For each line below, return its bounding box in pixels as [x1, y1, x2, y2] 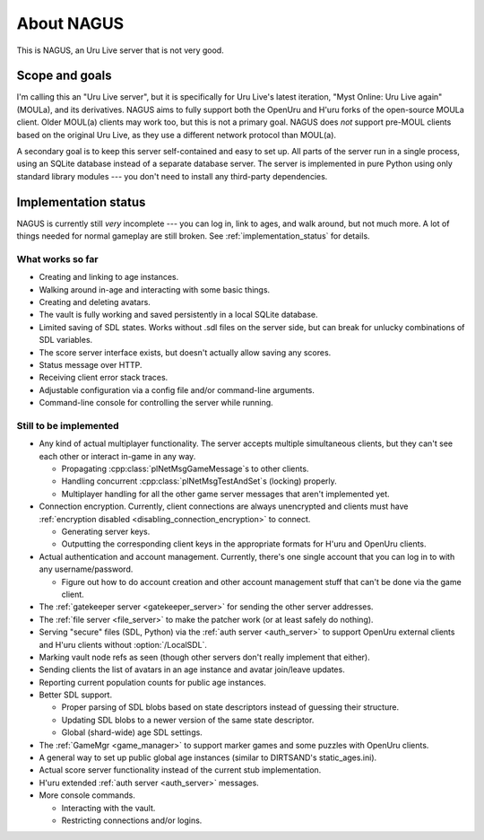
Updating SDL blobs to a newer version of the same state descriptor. [61, 714, 315, 725]
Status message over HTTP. [39, 359, 143, 370]
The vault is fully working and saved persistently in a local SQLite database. [39, 310, 318, 320]
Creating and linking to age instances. [39, 272, 179, 283]
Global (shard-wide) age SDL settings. [61, 727, 203, 738]
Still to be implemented [16, 419, 120, 432]
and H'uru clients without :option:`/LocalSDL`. [39, 639, 208, 650]
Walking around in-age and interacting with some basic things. [39, 284, 271, 295]
